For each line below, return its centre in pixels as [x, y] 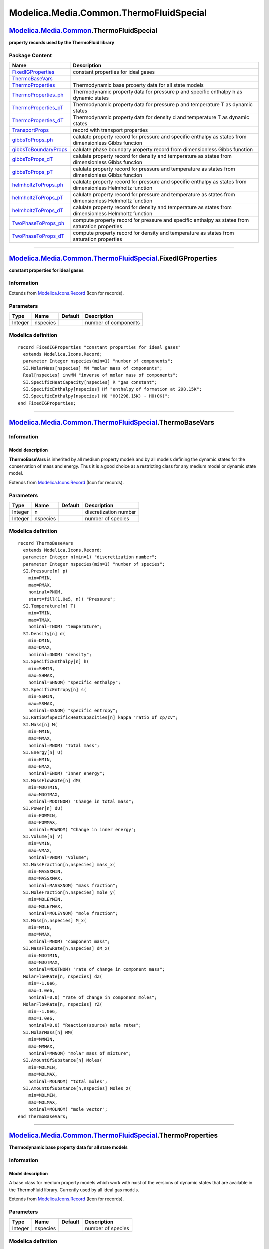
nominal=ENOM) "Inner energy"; [67, 774]
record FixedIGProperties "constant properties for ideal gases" [100, 347]
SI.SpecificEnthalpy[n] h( [56, 662]
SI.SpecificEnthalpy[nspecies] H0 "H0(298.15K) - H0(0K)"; [97, 396]
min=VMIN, [40, 844]
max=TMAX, [40, 620]
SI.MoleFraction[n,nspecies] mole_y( [69, 893]
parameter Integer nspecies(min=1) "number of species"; [94, 564]
